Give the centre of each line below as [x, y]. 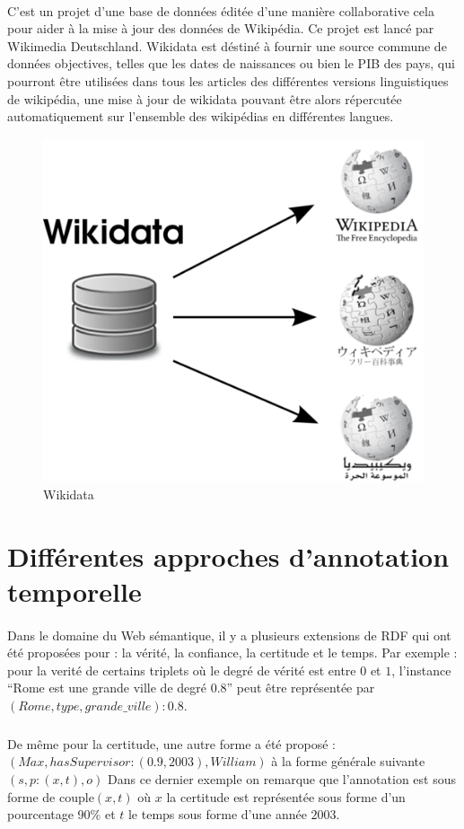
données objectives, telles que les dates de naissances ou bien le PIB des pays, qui [231, 63]
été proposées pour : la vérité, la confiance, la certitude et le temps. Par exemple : [232, 653]
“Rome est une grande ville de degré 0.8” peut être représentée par [191, 688]
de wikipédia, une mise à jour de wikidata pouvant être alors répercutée [205, 98]
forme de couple [51, 796]
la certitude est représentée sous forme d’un [286, 796]
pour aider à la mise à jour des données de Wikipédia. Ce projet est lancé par [221, 28]
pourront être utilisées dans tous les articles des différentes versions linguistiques [228, 80]
